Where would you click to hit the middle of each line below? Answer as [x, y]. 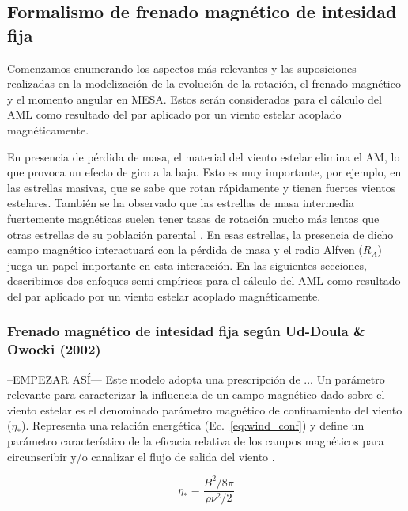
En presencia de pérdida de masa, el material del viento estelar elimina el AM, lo [204, 156]
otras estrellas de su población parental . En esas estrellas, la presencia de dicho [200, 234]
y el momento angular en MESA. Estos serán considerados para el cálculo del [195, 98]
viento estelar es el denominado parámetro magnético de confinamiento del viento [205, 409]
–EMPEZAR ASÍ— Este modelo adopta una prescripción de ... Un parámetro [196, 379]
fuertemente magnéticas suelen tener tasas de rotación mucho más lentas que [193, 218]
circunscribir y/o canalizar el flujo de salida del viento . [141, 456]
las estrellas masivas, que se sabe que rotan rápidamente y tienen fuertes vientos [202, 187]
